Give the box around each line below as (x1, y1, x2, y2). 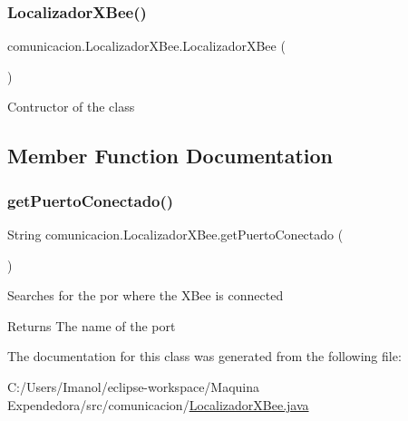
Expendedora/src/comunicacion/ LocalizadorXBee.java (7, 395, 309, 414)
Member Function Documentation (7, 142, 334, 170)
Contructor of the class (7, 97, 135, 116)
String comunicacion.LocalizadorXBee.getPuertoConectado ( (7, 225, 344, 243)
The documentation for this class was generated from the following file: (7, 347, 402, 366)
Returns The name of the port (7, 316, 176, 335)
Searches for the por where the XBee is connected (7, 286, 284, 305)
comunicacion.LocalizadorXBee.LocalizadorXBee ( (7, 36, 286, 55)
